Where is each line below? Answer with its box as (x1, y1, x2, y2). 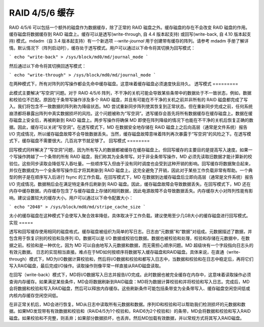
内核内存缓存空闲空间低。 (9, 292, 61, 298)
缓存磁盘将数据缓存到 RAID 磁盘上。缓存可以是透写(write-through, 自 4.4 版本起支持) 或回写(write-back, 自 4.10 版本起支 (9, 31, 251, 37)
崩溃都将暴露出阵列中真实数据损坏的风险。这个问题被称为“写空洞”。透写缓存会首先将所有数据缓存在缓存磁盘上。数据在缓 (9, 110, 253, 116)
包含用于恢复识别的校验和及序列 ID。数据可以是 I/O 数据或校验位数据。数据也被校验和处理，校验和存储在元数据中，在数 (9, 235, 250, 241)
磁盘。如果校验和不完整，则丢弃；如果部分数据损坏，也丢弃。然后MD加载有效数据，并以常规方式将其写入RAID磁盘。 (9, 315, 244, 321)
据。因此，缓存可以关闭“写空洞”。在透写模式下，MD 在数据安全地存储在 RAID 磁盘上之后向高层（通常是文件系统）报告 (9, 124, 248, 130)
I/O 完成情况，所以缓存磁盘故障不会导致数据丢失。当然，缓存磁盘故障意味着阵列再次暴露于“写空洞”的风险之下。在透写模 (9, 131, 251, 137)
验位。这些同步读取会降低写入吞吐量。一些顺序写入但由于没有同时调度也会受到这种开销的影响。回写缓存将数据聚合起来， (9, 161, 253, 166)
